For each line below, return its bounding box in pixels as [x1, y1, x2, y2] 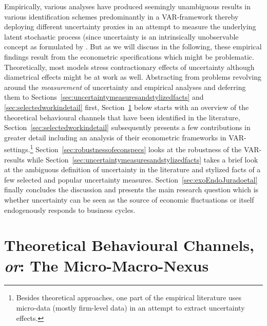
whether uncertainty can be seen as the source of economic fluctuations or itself [4, 194, 254, 205]
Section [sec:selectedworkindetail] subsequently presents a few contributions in [4, 122, 251, 133]
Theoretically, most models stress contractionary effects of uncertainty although [4, 61, 255, 72]
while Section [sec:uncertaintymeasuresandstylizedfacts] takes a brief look [27, 154, 258, 165]
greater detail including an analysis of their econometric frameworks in [4, 132, 226, 142]
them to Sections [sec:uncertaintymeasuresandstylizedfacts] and [4, 92, 204, 102]
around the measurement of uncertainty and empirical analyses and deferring [4, 81, 246, 92]
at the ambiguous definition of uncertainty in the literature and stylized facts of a [4, 164, 261, 175]
